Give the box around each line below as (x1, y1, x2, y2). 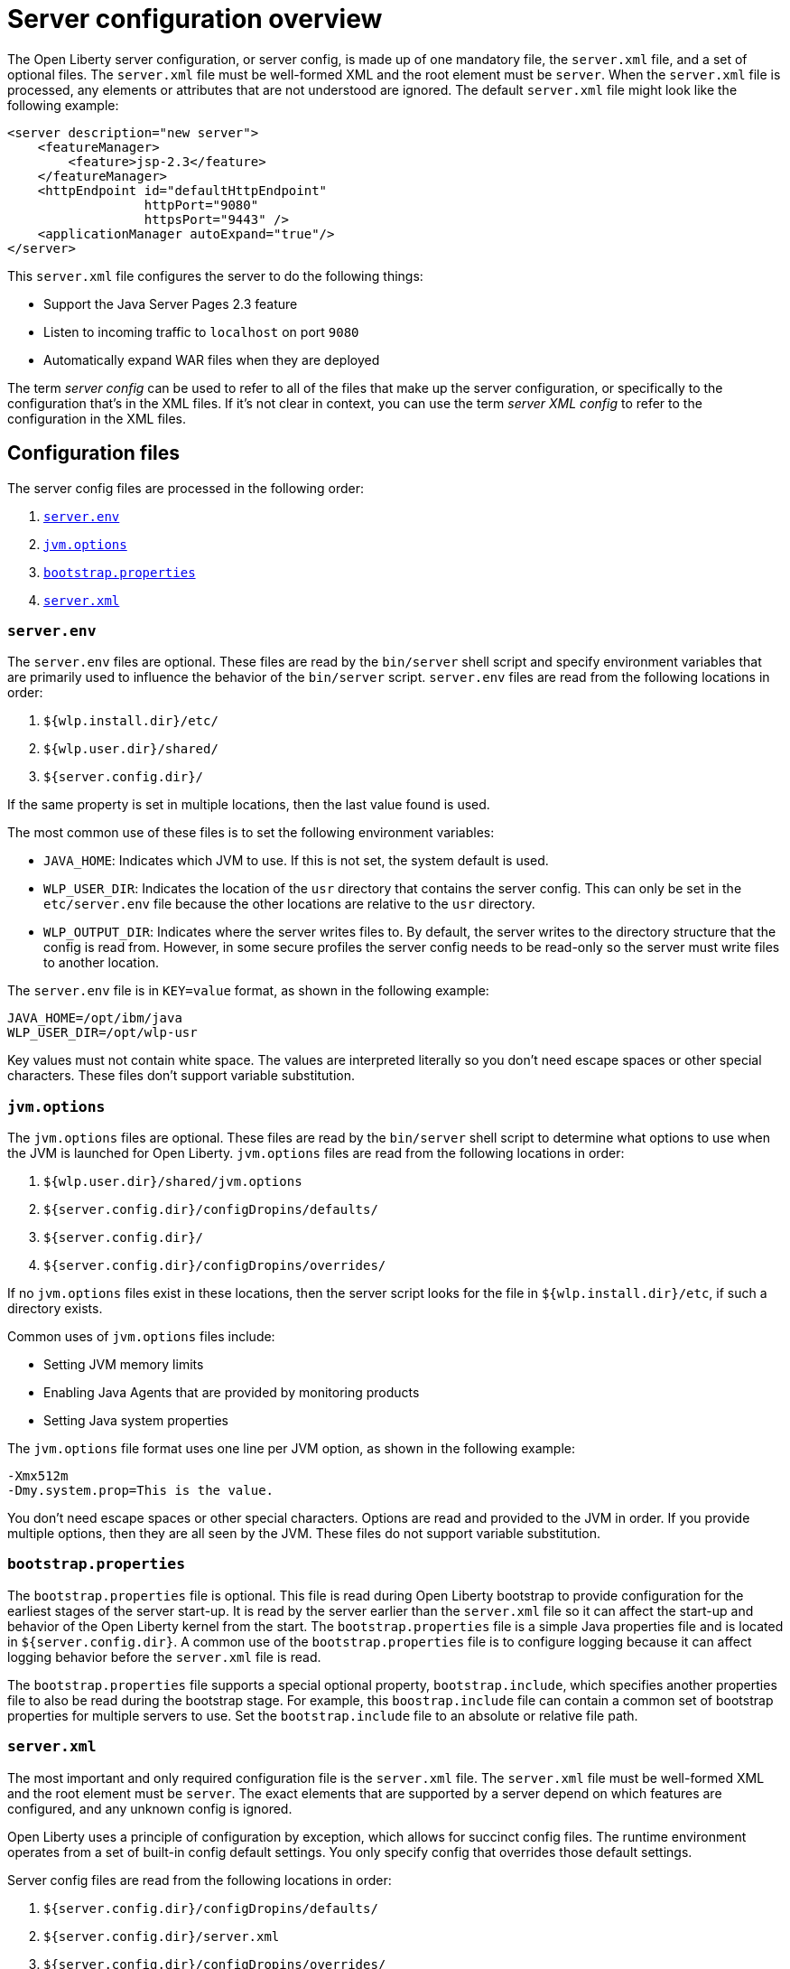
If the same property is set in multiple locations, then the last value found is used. (7, 797, 490, 813)
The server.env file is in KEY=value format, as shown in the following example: (7, 983, 489, 999)
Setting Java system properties (43, 1413, 228, 1429)
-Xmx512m (7, 1469, 69, 1484)
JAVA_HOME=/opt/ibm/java (7, 1011, 182, 1026)
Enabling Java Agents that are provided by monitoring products (43, 1385, 420, 1401)
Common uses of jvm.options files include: (7, 1329, 275, 1345)
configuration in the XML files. (7, 410, 186, 426)
